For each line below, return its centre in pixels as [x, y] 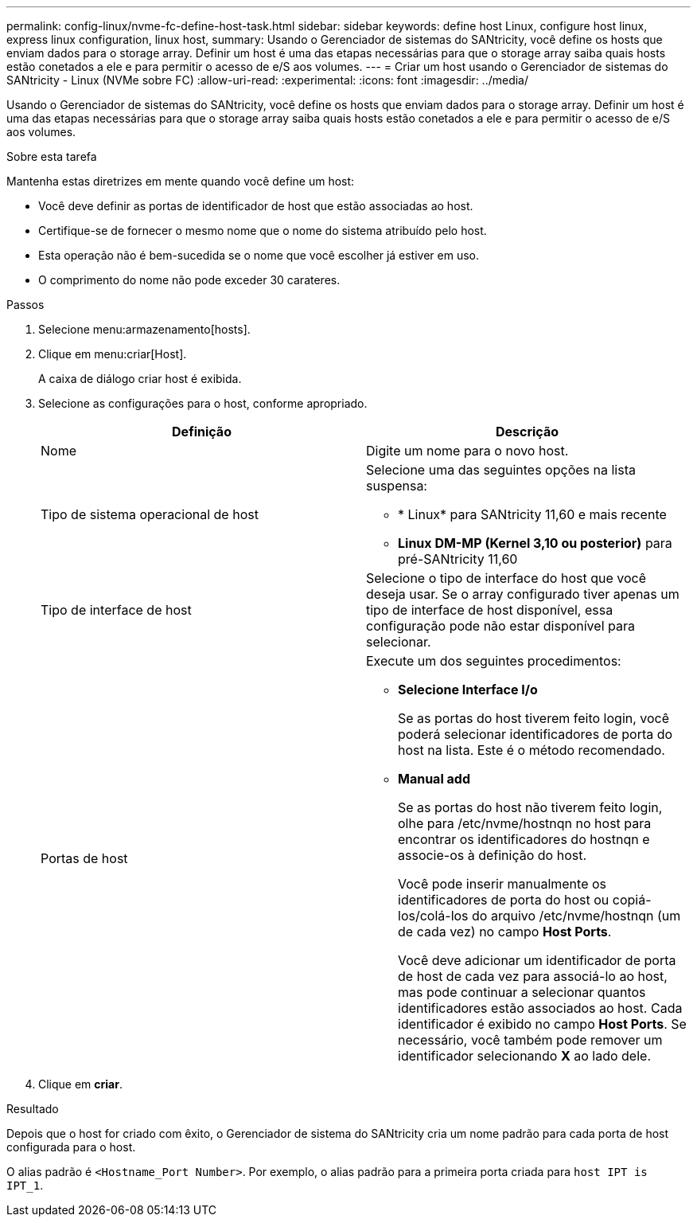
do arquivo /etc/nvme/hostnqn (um [576, 916]
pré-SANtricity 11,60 [458, 559]
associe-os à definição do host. [493, 855]
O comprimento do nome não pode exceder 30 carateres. [189, 280]
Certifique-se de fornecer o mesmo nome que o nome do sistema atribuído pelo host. [263, 231]
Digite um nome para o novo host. [467, 451]
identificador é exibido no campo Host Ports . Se [542, 1024]
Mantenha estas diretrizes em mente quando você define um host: [181, 181]
